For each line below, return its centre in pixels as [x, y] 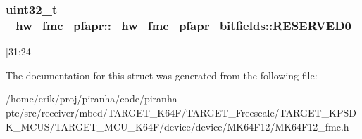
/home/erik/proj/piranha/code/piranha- [93, 99]
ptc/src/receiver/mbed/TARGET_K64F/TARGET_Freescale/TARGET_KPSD [181, 112]
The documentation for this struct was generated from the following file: [162, 75]
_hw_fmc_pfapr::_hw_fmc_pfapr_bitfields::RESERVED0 [179, 25]
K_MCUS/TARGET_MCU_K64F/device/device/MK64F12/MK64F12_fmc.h [177, 126]
